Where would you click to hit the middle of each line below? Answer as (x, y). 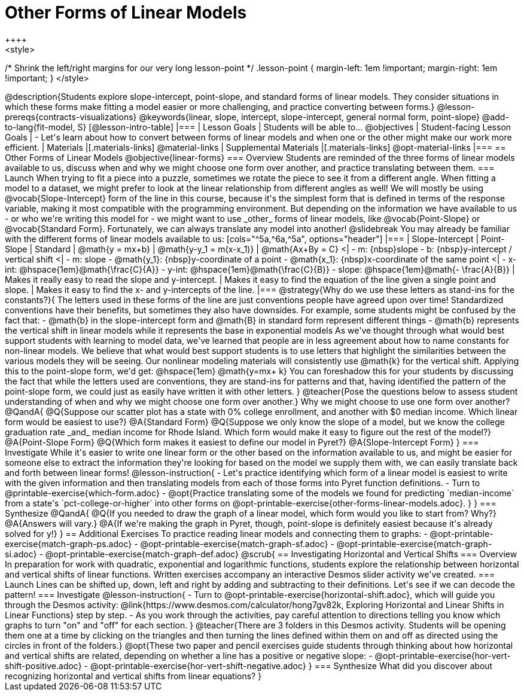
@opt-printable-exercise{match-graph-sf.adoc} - (237, 544)
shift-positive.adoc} (43, 666)
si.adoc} (21, 554)
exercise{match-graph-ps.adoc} (68, 544)
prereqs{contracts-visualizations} (71, 117)
